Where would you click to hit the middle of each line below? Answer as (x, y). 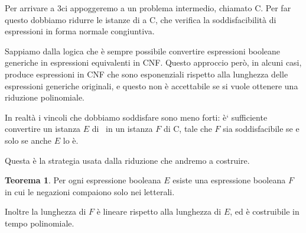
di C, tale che (188, 129)
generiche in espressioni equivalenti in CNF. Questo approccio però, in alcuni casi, (153, 62)
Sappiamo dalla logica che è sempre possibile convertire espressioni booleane (143, 51)
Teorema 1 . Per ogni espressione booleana (83, 180)
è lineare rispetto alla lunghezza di (159, 211)
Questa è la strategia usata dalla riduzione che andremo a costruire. (127, 160)
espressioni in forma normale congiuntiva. (80, 31)
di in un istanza (122, 129)
